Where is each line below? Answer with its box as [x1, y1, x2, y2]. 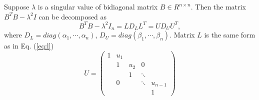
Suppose [4, 1, 29, 11]
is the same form [204, 29, 255, 40]
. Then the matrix [190, 1, 246, 11]
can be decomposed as [38, 11, 107, 21]
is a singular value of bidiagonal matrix [37, 1, 158, 11]
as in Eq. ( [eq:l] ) [4, 40, 54, 51]
